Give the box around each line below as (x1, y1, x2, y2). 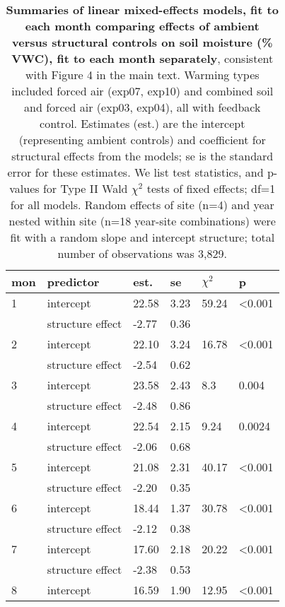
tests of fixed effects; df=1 (146, 180, 276, 196)
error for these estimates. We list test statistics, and (7, 164, 264, 180)
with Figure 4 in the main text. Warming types (25, 66, 260, 83)
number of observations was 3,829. (57, 245, 227, 261)
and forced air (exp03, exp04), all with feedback (24, 99, 261, 115)
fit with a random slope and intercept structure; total (10, 229, 275, 245)
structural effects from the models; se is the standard (11, 148, 274, 164)
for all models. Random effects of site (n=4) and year (10, 196, 274, 213)
